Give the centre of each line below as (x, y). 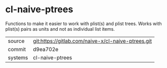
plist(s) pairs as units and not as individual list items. (60, 29)
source (16, 41)
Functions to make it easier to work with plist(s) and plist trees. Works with (83, 24)
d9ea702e (46, 49)
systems (18, 57)
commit (17, 49)
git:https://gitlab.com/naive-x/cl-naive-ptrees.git (92, 41)
